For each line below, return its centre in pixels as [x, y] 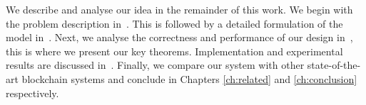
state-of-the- [334, 65]
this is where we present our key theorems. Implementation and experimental [174, 51]
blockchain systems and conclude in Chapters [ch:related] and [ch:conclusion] [189, 78]
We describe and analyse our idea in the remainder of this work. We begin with [179, 9]
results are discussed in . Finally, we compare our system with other [155, 65]
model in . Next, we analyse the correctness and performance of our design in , [179, 37]
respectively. [32, 93]
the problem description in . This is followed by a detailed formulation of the [174, 23]
